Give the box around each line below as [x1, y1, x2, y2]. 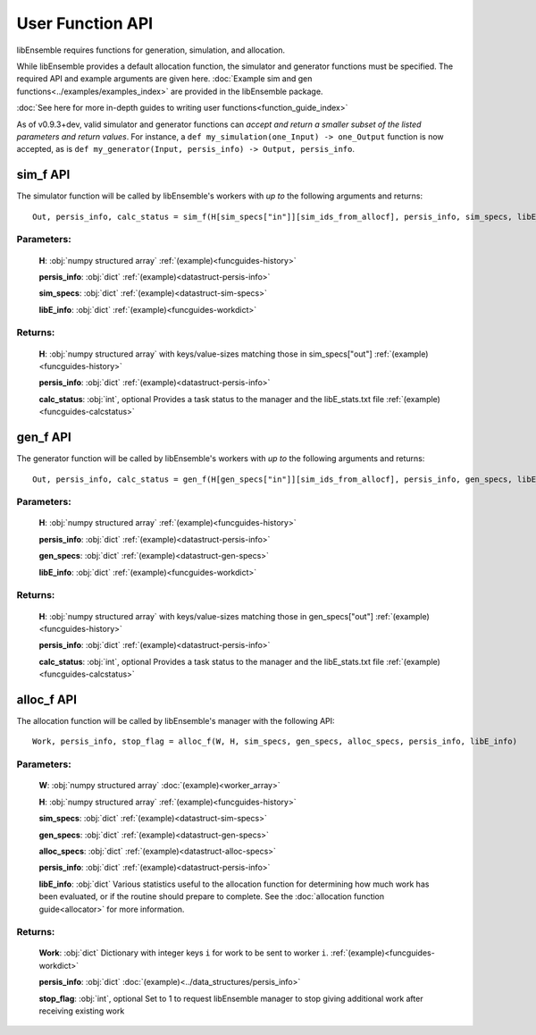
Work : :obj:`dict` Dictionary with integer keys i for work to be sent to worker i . [38, 947, 330, 958]
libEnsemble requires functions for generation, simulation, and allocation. [16, 45, 286, 55]
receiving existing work [38, 1006, 125, 1016]
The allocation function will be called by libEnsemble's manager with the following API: [16, 716, 335, 727]
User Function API [16, 13, 154, 33]
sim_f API [16, 167, 71, 182]
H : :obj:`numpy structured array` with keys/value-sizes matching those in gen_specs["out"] [38, 610, 374, 621]
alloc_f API [16, 692, 78, 707]
